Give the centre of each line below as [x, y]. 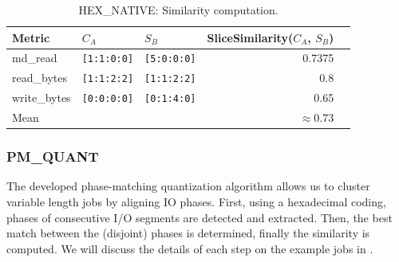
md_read [35, 58]
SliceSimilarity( [250, 37]
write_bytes [41, 98]
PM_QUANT [53, 156]
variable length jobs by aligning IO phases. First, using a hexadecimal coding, [196, 202]
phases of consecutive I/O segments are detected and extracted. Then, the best [199, 217]
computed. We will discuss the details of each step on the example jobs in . [190, 248]
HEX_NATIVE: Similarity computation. [178, 10]
